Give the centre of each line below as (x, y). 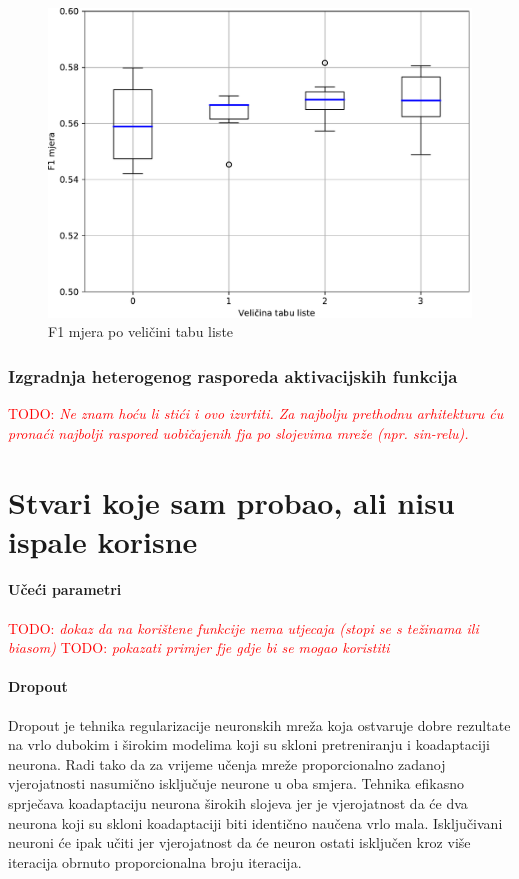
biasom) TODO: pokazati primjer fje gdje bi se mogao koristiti (199, 647)
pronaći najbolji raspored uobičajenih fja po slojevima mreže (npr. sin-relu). (238, 432)
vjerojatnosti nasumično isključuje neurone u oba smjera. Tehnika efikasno (236, 783)
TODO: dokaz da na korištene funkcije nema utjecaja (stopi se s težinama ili (243, 627)
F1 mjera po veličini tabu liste (141, 331)
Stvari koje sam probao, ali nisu (231, 501)
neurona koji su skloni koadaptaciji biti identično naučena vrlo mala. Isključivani (255, 822)
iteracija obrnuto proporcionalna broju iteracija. (155, 861)
